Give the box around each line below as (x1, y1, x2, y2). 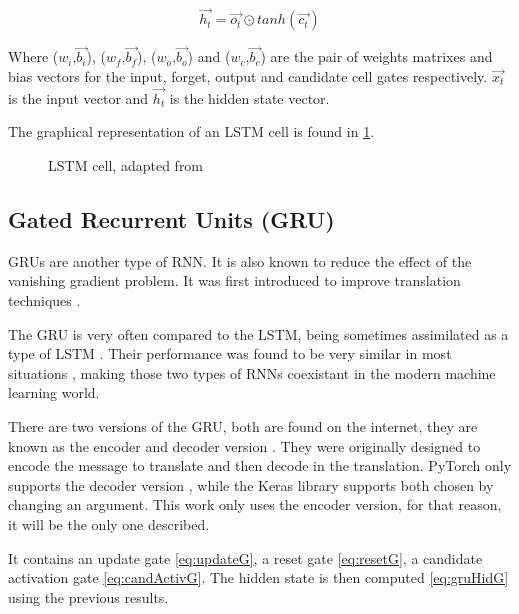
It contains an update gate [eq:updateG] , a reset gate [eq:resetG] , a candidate (8, 547, 483, 568)
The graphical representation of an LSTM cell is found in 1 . (8, 121, 375, 142)
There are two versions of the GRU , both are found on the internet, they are (8, 415, 478, 436)
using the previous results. (8, 586, 169, 607)
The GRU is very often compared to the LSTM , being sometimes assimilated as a (8, 323, 509, 344)
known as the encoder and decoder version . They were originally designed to (8, 435, 481, 456)
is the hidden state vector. (169, 87, 330, 108)
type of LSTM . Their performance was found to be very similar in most (8, 343, 452, 364)
